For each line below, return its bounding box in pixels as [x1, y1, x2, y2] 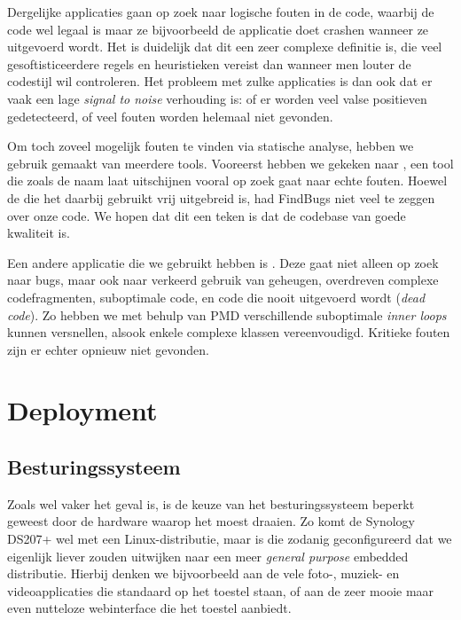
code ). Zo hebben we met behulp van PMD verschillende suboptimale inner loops [7, 305, 447, 324]
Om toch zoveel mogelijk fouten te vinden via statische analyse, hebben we [7, 137, 414, 155]
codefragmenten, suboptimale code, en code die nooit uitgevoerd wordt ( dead [7, 287, 426, 306]
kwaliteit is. [7, 224, 70, 242]
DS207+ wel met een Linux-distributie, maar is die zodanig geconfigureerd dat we [7, 530, 452, 548]
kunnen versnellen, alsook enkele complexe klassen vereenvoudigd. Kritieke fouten [7, 323, 450, 341]
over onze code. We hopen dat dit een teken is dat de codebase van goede [7, 206, 406, 224]
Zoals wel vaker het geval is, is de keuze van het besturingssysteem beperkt [7, 494, 415, 513]
